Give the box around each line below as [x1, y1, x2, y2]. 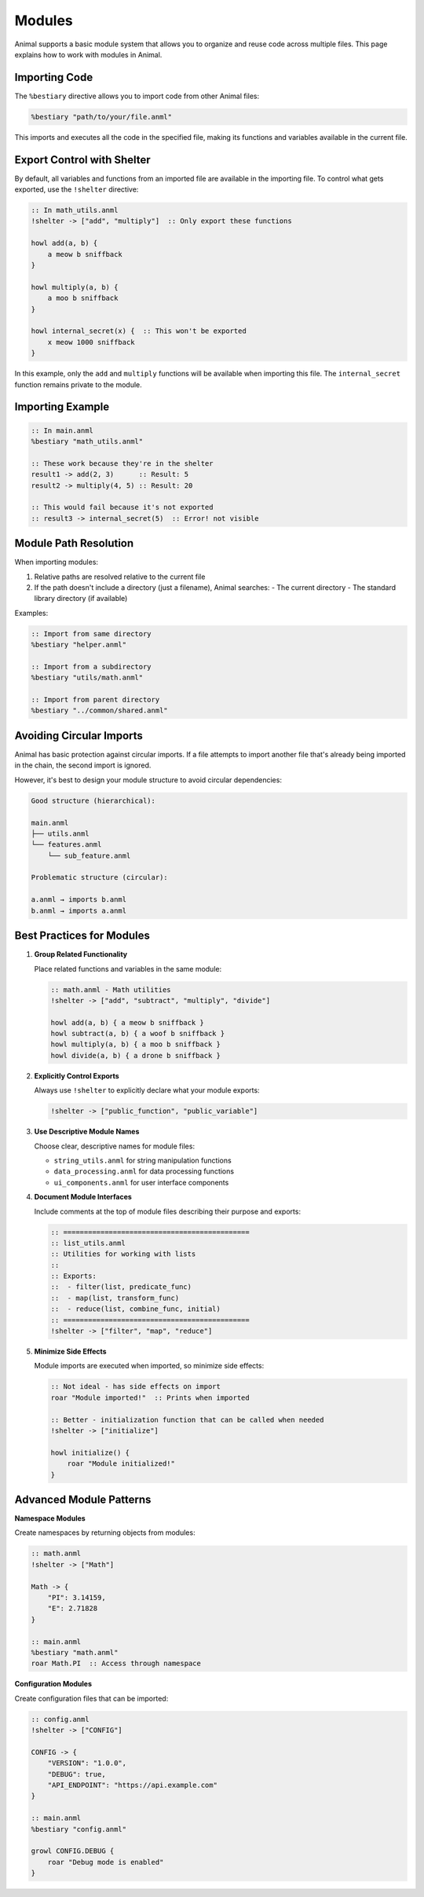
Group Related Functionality [34, 950, 128, 959]
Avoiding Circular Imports [14, 729, 143, 742]
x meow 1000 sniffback [47, 338, 135, 346]
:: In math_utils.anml [31, 206, 119, 215]
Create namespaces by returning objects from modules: [14, 1528, 196, 1537]
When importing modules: [14, 558, 98, 567]
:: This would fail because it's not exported [31, 503, 214, 512]
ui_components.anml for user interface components [53, 1177, 229, 1187]
